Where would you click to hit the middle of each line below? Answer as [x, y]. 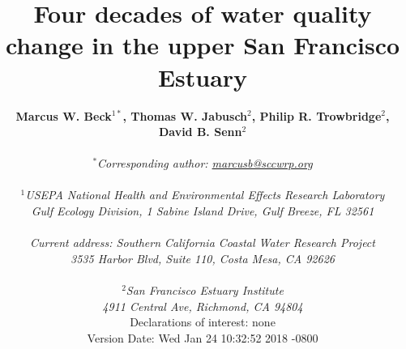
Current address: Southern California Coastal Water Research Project [203, 243]
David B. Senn [200, 132]
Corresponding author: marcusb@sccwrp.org [205, 163]
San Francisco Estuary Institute [205, 290]
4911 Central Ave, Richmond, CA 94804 [203, 306]
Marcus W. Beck [64, 115]
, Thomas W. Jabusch [185, 115]
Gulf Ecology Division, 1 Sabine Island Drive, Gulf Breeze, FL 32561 [203, 211]
